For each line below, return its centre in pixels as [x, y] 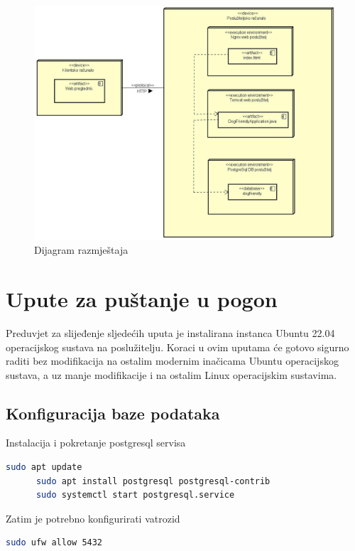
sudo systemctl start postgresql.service [135, 495]
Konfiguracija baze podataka [113, 413]
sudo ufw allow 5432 [54, 543]
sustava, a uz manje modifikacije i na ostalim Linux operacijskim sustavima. [171, 374]
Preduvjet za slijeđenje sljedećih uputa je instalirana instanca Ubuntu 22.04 [170, 332]
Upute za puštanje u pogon [142, 298]
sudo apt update [44, 467]
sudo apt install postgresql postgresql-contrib [153, 481]
